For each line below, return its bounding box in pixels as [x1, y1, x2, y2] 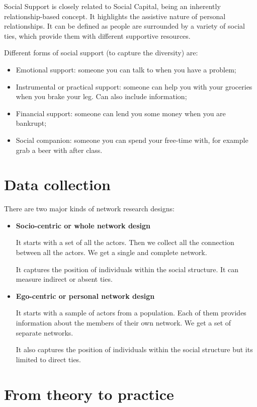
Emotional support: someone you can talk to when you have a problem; [16, 64, 236, 74]
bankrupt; [16, 118, 47, 128]
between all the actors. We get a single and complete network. [16, 247, 207, 258]
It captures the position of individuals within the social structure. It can [16, 264, 239, 274]
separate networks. [16, 327, 73, 338]
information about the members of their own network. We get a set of [16, 317, 231, 328]
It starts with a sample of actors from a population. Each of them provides [16, 307, 246, 318]
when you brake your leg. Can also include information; [16, 91, 187, 102]
